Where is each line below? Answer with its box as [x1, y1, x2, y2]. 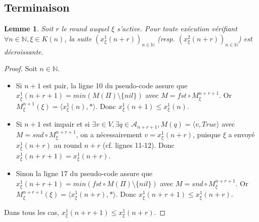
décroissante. [4, 46, 44, 57]
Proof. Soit [4, 63, 37, 74]
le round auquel [61, 23, 109, 34]
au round [54, 140, 82, 150]
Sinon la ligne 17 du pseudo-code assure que [16, 168, 153, 179]
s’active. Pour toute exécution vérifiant [117, 23, 237, 34]
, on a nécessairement [76, 129, 142, 139]
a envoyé [228, 129, 255, 139]
